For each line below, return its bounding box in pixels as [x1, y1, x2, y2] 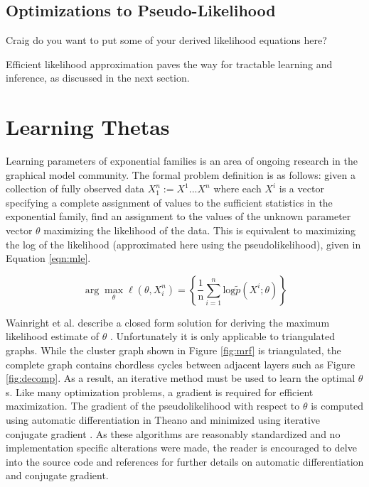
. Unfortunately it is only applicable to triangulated [110, 329, 336, 344]
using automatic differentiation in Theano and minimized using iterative [6, 412, 321, 427]
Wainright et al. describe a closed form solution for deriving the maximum [6, 314, 330, 329]
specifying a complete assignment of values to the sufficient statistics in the [6, 195, 333, 209]
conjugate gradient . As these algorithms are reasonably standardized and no [6, 426, 341, 441]
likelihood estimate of [6, 329, 100, 344]
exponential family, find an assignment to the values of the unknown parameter [6, 209, 351, 224]
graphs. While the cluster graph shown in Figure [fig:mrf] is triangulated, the [6, 343, 341, 358]
